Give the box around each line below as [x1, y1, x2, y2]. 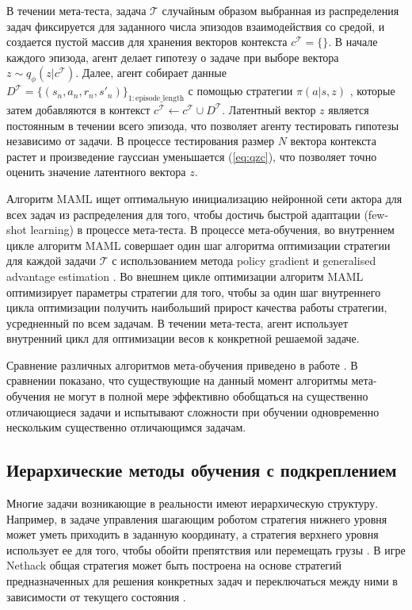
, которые [349, 82, 395, 99]
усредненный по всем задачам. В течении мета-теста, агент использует [6, 314, 349, 331]
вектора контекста [290, 132, 376, 149]
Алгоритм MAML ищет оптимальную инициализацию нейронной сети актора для [6, 190, 402, 206]
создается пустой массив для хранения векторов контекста [6, 33, 288, 50]
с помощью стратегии [188, 82, 293, 99]
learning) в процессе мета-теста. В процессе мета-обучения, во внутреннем [30, 221, 395, 238]
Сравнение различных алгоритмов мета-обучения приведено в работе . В [6, 356, 358, 373]
